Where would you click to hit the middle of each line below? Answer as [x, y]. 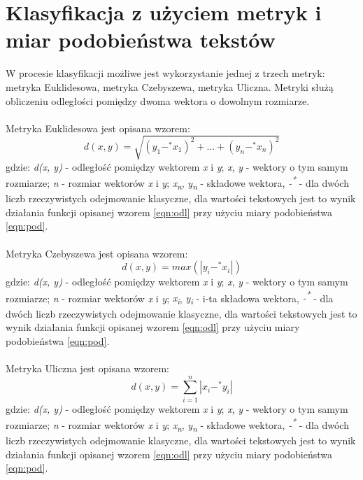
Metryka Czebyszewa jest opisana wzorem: [97, 253]
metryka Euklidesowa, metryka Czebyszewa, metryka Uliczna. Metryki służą [170, 86]
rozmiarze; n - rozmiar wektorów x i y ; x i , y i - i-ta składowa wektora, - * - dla [170, 298]
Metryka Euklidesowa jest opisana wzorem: [98, 128]
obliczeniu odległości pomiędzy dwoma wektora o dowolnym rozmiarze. [158, 100]
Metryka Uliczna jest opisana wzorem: [87, 368]
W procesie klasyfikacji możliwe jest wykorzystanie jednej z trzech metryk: [165, 73]
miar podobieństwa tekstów [141, 40]
